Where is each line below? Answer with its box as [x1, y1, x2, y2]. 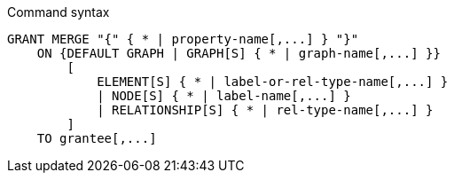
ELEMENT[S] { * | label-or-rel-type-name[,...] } [97, 74, 449, 89]
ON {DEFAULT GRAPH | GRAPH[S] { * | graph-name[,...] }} [36, 46, 441, 60]
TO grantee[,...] [36, 131, 157, 145]
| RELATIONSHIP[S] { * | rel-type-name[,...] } [97, 103, 434, 117]
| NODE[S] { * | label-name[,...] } [97, 89, 351, 103]
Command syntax [7, 4, 110, 20]
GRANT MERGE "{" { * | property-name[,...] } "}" [7, 32, 359, 46]
